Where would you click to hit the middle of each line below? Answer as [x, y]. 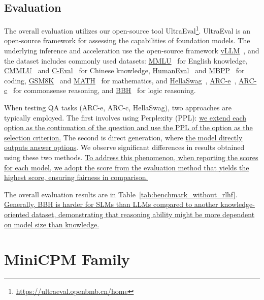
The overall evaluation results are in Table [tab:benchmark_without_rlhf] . [121, 194]
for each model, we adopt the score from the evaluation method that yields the [127, 167]
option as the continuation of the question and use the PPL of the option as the [128, 127]
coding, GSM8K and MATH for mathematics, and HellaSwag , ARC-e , [120, 80]
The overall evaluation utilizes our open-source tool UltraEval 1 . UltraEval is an [127, 30]
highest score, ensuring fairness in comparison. [76, 177]
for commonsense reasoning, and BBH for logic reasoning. [104, 90]
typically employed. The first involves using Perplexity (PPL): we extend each [125, 117]
